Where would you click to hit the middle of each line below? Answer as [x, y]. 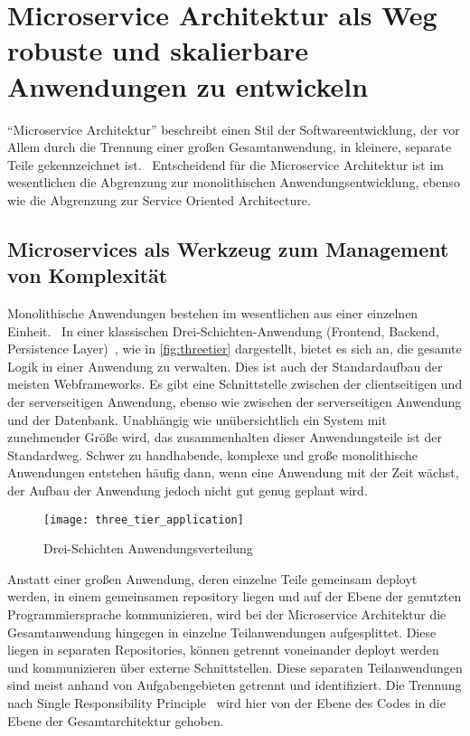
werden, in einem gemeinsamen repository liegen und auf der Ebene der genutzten [235, 596]
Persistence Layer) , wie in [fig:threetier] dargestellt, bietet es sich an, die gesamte [235, 349]
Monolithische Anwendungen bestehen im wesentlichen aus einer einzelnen [213, 313]
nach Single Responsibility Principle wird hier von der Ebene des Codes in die [226, 703]
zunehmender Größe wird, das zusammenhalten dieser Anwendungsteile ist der [225, 437]
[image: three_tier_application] [144, 519]
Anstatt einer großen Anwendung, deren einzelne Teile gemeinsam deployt [212, 578]
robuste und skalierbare [158, 50]
